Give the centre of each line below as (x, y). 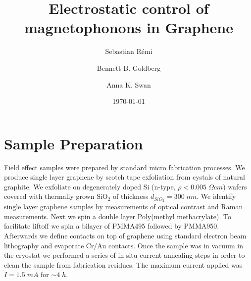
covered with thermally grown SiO (56, 196)
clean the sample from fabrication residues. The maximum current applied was (123, 264)
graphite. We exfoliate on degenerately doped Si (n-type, (90, 186)
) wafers (235, 186)
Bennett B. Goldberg (129, 68)
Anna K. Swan (129, 84)
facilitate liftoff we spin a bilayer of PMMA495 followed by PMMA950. (112, 226)
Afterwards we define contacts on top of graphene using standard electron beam (125, 236)
